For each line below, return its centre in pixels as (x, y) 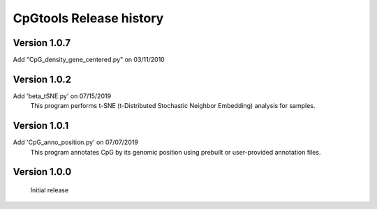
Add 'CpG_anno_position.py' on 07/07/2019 (76, 142)
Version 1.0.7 (42, 43)
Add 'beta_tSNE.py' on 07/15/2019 (62, 96)
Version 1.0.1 (41, 126)
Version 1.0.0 (42, 172)
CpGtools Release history (88, 18)
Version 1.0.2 (42, 79)
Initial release (50, 190)
